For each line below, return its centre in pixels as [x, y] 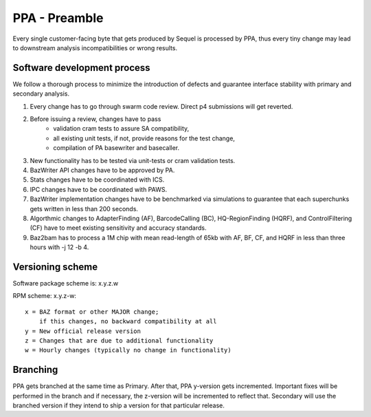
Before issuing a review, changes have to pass [95, 119]
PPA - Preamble [58, 18]
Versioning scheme [55, 267]
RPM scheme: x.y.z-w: [45, 296]
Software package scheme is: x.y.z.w [66, 283]
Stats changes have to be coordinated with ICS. [97, 180]
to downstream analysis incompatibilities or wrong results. [95, 47]
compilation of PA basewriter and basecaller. [116, 148]
